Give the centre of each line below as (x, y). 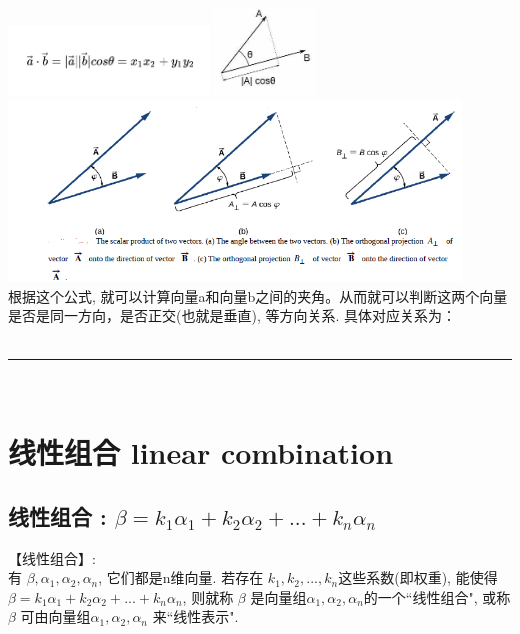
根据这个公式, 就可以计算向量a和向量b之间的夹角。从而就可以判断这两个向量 (258, 295)
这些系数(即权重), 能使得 (418, 577)
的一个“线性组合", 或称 (437, 596)
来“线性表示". (195, 616)
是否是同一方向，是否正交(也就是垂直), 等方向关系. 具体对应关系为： (232, 315)
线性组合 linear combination (201, 452)
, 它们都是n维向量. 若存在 (181, 577)
